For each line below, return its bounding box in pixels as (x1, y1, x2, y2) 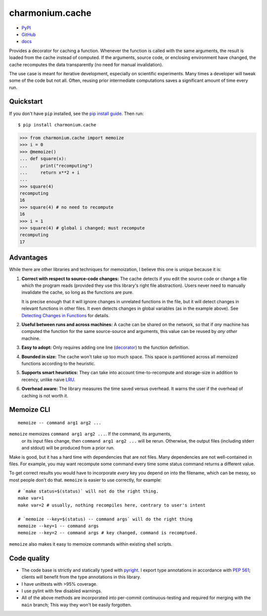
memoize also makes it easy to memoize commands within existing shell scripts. (9, 541, 173, 547)
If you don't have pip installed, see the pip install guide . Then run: (9, 111, 144, 116)
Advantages (9, 253, 48, 262)
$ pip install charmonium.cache (18, 122, 96, 127)
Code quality (9, 554, 49, 562)
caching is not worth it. (21, 392, 69, 398)
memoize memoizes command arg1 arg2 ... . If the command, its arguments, (9, 431, 172, 437)
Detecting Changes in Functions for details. (21, 312, 110, 318)
